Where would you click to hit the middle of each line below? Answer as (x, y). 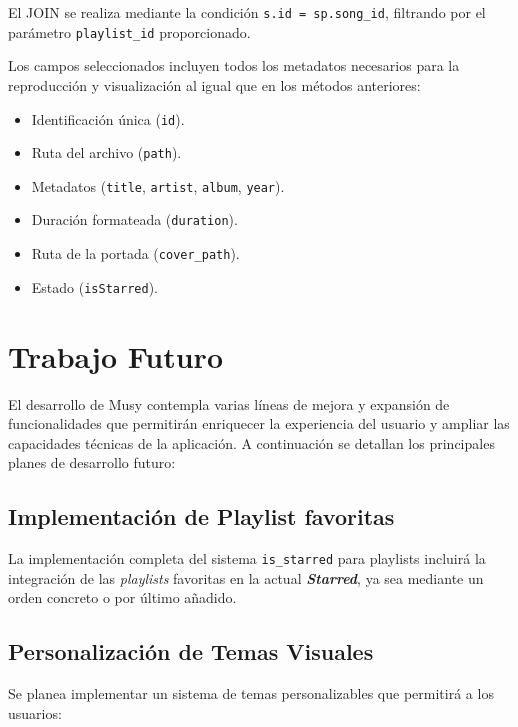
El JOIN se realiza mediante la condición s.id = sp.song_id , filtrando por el (247, 12)
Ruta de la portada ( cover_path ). (135, 253)
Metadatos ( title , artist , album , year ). (158, 185)
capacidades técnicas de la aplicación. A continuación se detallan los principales (251, 442)
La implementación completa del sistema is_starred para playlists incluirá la (247, 558)
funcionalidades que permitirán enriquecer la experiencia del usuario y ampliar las (259, 423)
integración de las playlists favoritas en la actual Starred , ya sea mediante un (246, 577)
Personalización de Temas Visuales (191, 651)
